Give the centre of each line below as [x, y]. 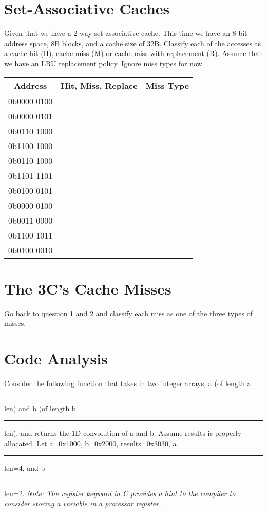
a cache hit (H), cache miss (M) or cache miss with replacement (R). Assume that [133, 53]
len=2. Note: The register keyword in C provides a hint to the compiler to [120, 493]
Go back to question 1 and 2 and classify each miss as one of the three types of [129, 313]
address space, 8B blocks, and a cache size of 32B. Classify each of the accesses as [133, 43]
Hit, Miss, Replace [99, 85]
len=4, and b [25, 468]
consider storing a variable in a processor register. [83, 503]
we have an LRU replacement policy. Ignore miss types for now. [104, 63]
